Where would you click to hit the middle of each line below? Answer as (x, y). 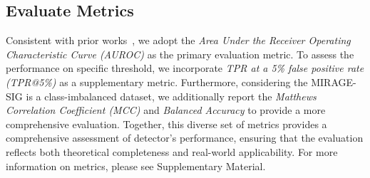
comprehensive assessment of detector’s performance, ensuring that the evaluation (185, 138)
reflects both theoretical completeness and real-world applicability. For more (172, 151)
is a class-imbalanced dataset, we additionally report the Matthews (171, 96)
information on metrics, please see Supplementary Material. (136, 166)
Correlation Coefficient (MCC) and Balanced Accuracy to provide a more (166, 110)
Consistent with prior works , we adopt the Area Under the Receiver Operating (178, 40)
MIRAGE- (334, 82)
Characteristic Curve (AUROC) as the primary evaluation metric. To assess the (180, 54)
